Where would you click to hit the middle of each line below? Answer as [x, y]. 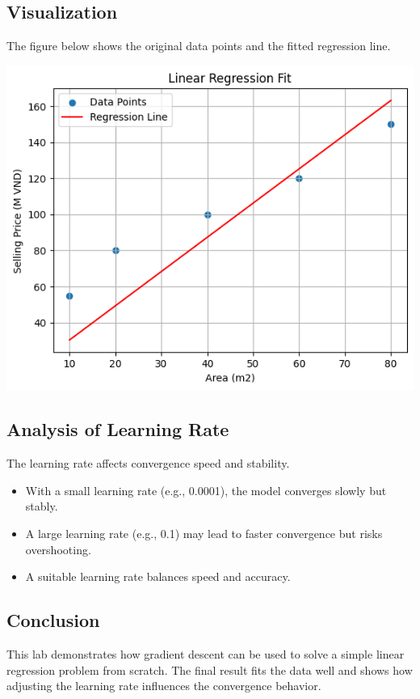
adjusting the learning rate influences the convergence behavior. [164, 686]
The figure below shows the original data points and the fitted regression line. [199, 46]
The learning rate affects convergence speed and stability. [148, 463]
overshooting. [58, 549]
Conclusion [53, 620]
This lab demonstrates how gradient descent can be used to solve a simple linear [206, 653]
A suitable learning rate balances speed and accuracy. [158, 576]
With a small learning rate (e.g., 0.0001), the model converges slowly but [206, 490]
